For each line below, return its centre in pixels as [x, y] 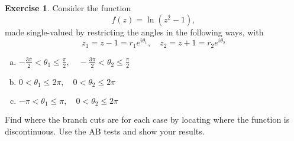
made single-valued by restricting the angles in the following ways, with [134, 32]
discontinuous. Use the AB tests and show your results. [105, 131]
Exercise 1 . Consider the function [68, 8]
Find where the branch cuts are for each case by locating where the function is [147, 119]
